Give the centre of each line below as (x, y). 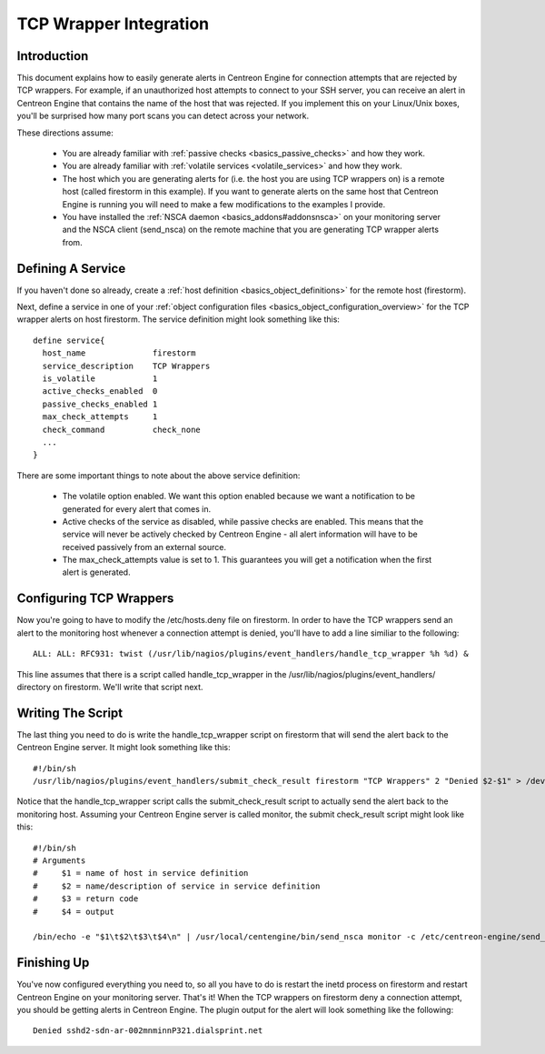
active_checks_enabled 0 (100, 391)
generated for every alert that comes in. (137, 508)
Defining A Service (71, 268)
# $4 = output (74, 911)
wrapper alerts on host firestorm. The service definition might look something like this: (178, 319)
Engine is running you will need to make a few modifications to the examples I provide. (224, 204)
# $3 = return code (86, 899)
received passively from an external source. (144, 547)
